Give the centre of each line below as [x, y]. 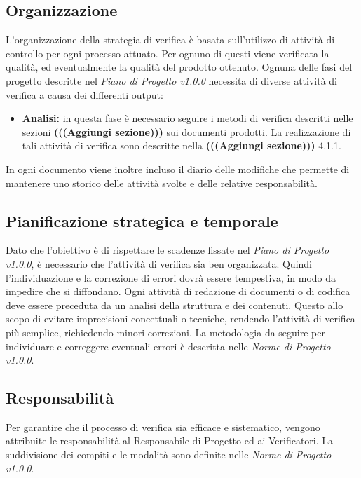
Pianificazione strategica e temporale [142, 220]
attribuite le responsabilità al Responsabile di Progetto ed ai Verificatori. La [170, 441]
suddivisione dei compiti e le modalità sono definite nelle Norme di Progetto [169, 455]
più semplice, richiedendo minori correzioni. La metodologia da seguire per [165, 332]
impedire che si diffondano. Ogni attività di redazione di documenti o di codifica [178, 291]
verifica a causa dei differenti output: [84, 94]
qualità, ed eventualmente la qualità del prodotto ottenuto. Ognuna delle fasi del [179, 67]
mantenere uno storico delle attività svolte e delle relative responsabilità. [162, 183]
